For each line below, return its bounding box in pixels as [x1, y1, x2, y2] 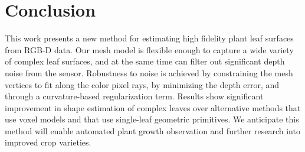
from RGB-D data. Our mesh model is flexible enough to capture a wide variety [5, 43, 294, 56]
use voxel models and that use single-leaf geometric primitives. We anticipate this [5, 113, 299, 125]
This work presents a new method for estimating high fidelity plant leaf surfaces [5, 32, 294, 44]
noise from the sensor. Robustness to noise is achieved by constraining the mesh [5, 66, 293, 79]
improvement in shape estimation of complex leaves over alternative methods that [5, 101, 301, 114]
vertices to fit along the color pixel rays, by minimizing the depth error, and [5, 78, 280, 90]
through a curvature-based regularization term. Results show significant [5, 90, 264, 102]
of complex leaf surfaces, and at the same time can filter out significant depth [5, 55, 285, 67]
